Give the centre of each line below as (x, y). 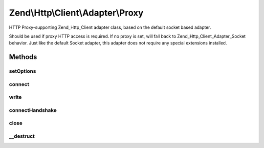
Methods (23, 57)
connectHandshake (33, 110)
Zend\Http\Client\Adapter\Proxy (76, 13)
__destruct (22, 136)
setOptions (22, 71)
